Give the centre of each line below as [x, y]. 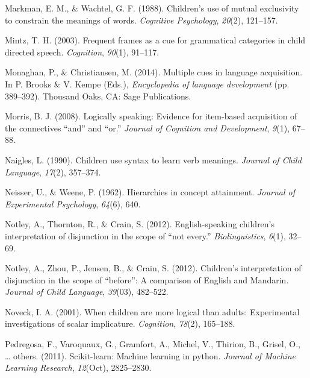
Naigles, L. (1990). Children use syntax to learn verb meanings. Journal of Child [153, 159]
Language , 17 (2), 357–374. [53, 172]
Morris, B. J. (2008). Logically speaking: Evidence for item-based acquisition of [151, 116]
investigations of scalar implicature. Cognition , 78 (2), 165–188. [120, 323]
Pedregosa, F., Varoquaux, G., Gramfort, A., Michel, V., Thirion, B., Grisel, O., [153, 344]
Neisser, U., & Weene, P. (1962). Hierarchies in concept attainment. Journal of [150, 192]
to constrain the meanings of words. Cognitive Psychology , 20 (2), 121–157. [141, 20]
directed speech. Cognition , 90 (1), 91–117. [82, 52]
